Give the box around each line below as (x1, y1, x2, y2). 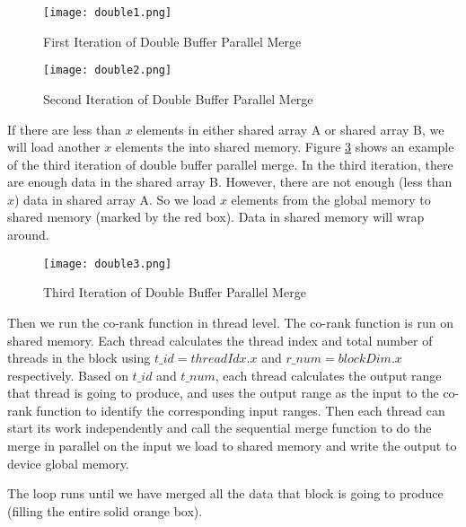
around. (7, 225, 49, 244)
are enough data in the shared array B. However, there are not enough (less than (7, 172, 453, 191)
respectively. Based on (7, 365, 128, 384)
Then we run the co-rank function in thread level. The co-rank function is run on (7, 312, 453, 331)
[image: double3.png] (43, 257, 172, 270)
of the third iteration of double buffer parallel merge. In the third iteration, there (7, 154, 453, 173)
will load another (7, 137, 101, 156)
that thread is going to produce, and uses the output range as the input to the (7, 383, 439, 402)
